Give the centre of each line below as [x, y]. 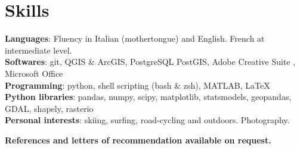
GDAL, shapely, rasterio [49, 108]
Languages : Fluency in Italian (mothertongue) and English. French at [135, 38]
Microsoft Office [34, 73]
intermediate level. [38, 50]
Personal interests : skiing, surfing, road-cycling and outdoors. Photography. [147, 120]
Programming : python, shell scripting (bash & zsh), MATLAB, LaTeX [137, 85]
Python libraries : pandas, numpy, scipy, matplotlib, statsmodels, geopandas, [148, 97]
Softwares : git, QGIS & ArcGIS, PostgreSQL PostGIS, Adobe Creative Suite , [150, 62]
